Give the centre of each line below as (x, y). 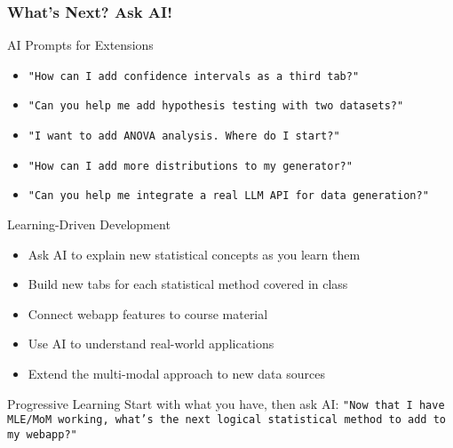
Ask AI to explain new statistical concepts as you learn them (194, 254)
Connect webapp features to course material (148, 313)
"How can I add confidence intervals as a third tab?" (194, 76)
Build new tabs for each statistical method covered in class (188, 284)
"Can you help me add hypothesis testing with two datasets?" (216, 106)
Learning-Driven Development (89, 224)
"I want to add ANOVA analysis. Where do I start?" (184, 136)
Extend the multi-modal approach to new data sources (176, 374)
